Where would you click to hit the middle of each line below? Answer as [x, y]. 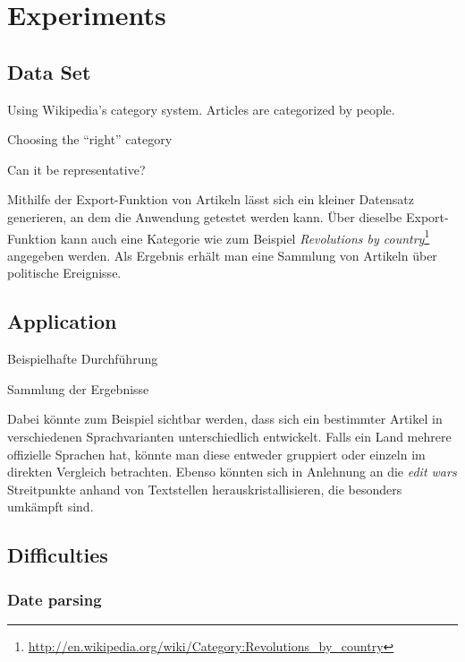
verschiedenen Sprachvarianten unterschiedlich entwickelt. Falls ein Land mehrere [229, 436]
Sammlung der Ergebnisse [78, 388]
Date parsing [55, 599]
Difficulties [58, 555]
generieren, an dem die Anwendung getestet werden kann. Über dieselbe [205, 216]
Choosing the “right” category [90, 139]
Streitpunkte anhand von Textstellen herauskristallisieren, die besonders [205, 489]
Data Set [49, 71]
